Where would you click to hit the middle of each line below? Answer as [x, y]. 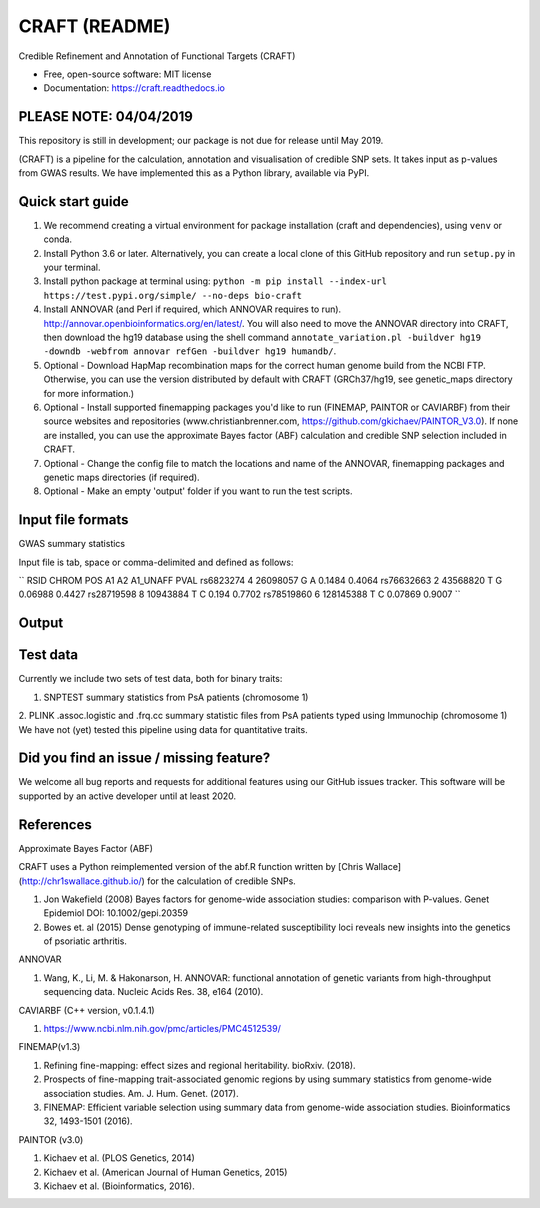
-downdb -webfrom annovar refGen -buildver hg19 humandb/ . [190, 351]
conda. [58, 239]
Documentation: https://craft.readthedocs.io [134, 88]
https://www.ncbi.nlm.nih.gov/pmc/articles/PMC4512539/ [162, 1029]
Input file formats [73, 520]
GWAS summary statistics [71, 544]
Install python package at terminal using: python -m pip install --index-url [215, 281]
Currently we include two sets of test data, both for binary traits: [150, 679]
